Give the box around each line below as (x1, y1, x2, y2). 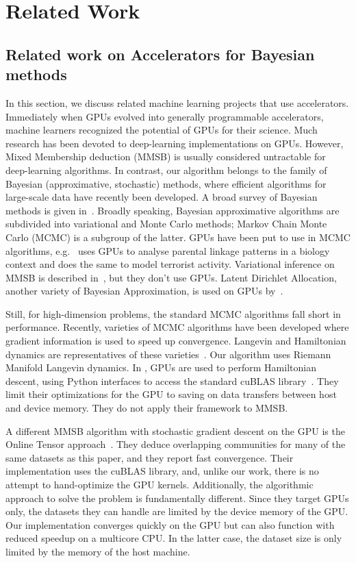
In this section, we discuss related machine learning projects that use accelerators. (5, 95, 349, 110)
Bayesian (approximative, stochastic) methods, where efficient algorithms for (5, 176, 327, 190)
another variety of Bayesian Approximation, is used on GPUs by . (5, 284, 283, 298)
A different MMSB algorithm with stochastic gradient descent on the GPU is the (5, 423, 345, 438)
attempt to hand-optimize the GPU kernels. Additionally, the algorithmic (5, 477, 314, 491)
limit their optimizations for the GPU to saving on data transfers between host (5, 387, 337, 401)
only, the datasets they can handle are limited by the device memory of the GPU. (5, 504, 348, 518)
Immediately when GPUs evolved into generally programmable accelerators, (5, 109, 324, 123)
